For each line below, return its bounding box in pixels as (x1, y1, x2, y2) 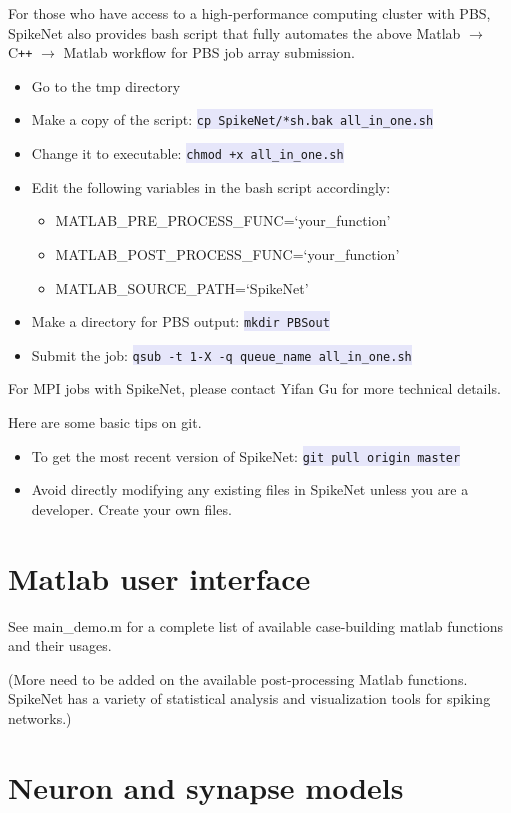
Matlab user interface (8, 557, 311, 598)
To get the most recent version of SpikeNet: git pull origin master (31, 445, 461, 466)
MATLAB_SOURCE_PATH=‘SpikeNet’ (55, 277, 309, 298)
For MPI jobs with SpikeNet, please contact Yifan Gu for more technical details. (8, 378, 501, 399)
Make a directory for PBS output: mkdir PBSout (31, 311, 330, 332)
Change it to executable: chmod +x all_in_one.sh (31, 143, 344, 164)
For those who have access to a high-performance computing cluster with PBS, (8, 3, 491, 23)
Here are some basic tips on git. (8, 412, 202, 433)
